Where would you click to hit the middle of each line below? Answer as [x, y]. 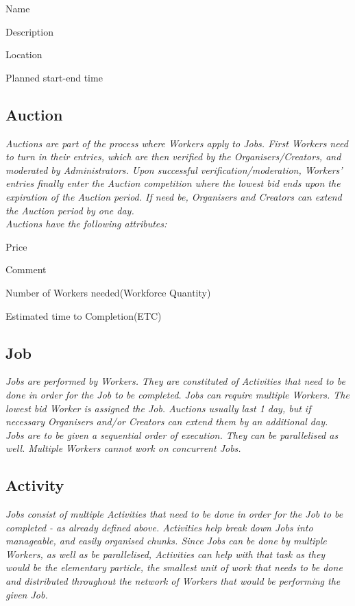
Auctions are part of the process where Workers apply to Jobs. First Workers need [177, 143]
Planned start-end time [54, 77]
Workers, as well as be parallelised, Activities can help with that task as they [166, 554]
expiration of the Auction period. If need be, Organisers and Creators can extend [174, 196]
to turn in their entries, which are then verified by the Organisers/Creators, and [173, 156]
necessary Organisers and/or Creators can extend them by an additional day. [167, 421]
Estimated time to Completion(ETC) [84, 315]
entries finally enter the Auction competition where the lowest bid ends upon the [173, 183]
